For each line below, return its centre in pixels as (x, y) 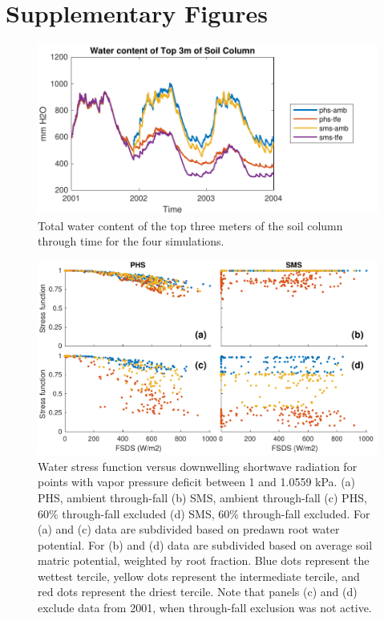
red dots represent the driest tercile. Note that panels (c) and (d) (198, 592)
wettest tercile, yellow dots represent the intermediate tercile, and (199, 576)
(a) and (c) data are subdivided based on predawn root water (189, 529)
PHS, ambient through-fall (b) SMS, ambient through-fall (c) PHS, (202, 497)
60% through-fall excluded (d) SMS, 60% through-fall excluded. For (204, 513)
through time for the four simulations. (131, 241)
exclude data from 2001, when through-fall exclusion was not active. (205, 608)
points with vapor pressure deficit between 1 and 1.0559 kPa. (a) (197, 482)
